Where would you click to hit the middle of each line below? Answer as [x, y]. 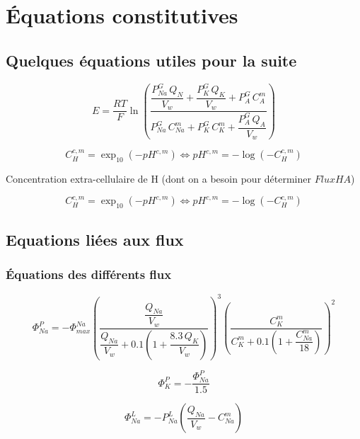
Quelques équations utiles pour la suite [151, 60]
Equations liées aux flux [95, 239]
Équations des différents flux [89, 274]
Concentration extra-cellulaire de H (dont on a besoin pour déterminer [158, 178]
